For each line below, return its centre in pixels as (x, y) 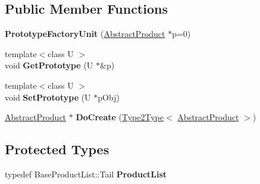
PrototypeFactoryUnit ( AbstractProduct (85, 34)
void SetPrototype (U (48, 97)
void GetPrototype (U (49, 65)
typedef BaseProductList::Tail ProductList (86, 174)
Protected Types (57, 149)
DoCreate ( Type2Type (120, 117)
